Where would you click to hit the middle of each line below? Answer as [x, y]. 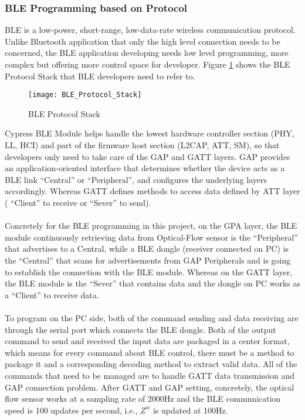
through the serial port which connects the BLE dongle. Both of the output [140, 329]
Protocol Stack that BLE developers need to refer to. [100, 76]
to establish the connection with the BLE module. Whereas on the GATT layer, [149, 271]
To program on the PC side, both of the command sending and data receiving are [152, 317]
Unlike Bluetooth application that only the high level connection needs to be [143, 41]
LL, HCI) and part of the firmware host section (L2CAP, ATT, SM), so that [142, 145]
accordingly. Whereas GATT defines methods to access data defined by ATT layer [152, 191]
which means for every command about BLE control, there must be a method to [150, 352]
